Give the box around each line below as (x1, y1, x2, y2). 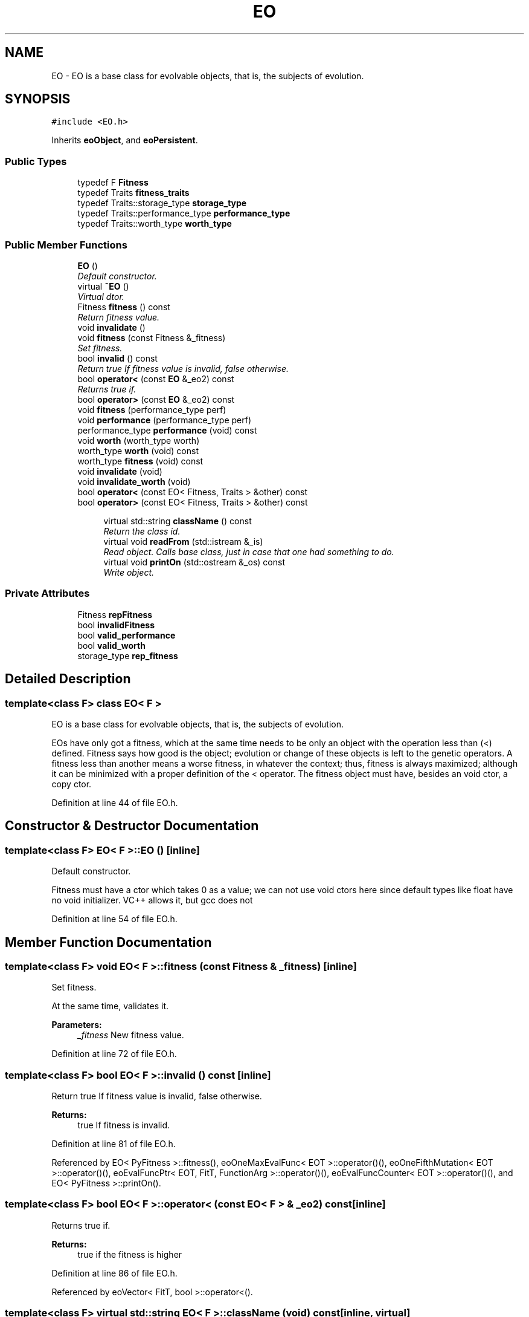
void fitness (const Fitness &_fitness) (77, 332, 226, 343)
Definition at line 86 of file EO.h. (51, 1267, 178, 1278)
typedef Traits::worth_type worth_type (77, 218, 232, 229)
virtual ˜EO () (77, 281, 129, 291)
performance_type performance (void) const (77, 424, 257, 435)
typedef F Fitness (77, 177, 149, 188)
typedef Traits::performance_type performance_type (77, 208, 290, 219)
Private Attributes (5, 587, 90, 600)
